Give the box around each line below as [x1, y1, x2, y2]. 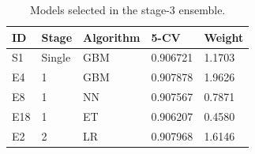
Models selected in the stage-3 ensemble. [30, 2, 226, 17]
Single [41, 49, 71, 66]
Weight [204, 28, 244, 45]
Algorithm [83, 28, 141, 45]
